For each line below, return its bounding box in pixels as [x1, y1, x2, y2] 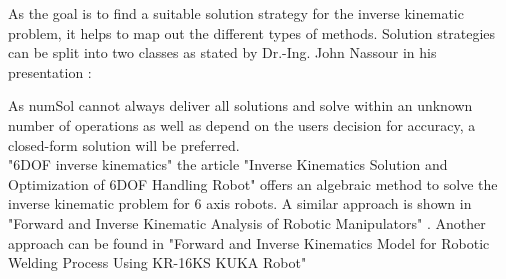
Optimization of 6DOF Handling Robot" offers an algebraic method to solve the [8, 173, 498, 194]
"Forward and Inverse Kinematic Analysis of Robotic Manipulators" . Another [8, 212, 486, 233]
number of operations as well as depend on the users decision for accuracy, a [8, 114, 476, 135]
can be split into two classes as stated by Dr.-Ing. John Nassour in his [8, 42, 437, 63]
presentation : [8, 61, 92, 82]
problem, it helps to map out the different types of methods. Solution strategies [8, 22, 496, 43]
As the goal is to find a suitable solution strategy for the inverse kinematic [8, 3, 464, 23]
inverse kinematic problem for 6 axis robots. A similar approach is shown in [8, 193, 472, 214]
